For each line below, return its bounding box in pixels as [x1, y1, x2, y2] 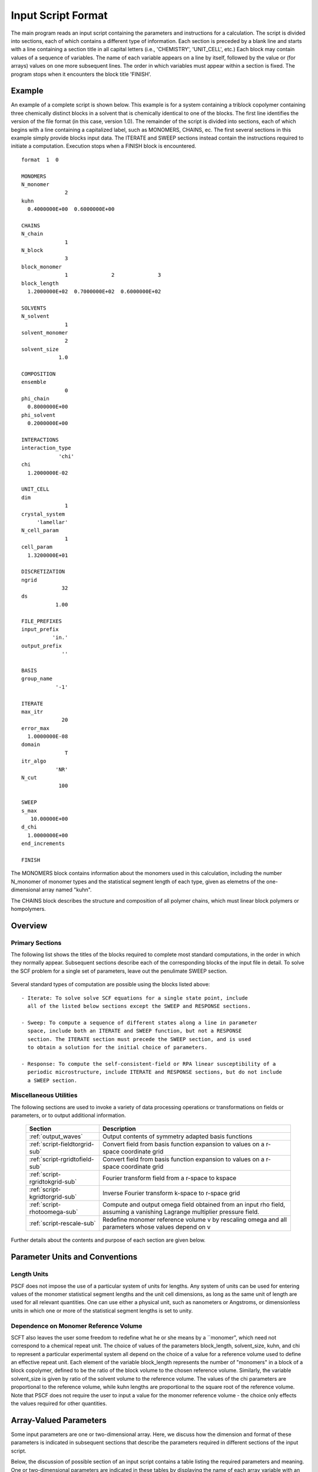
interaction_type [21, 445, 71, 452]
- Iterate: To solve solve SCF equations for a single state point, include [21, 994, 249, 1001]
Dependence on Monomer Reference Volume [11, 1322, 143, 1330]
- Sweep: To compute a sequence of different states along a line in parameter [21, 1019, 257, 1026]
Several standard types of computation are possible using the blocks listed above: [11, 981, 210, 988]
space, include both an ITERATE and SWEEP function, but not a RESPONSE [27, 1027, 242, 1035]
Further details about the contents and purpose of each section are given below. [11, 1236, 206, 1244]
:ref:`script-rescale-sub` [29, 1219, 97, 1228]
